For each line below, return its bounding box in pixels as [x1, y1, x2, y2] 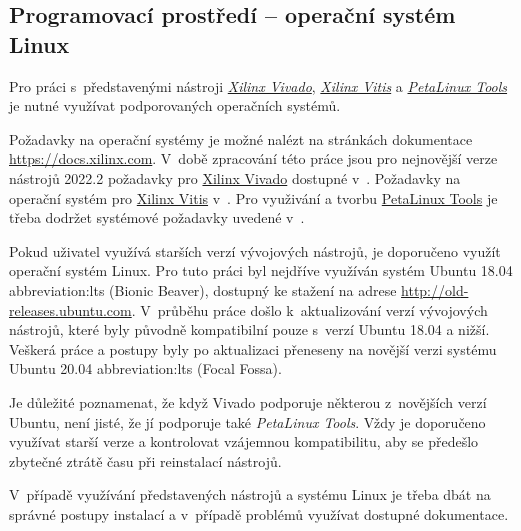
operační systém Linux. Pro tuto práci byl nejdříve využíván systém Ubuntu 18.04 [9, 260, 513, 281]
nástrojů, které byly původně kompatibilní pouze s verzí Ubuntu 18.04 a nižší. [9, 319, 490, 340]
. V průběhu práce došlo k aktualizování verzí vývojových [131, 299, 488, 320]
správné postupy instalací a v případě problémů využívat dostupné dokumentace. [9, 503, 509, 524]
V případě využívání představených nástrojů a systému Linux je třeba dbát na [9, 484, 491, 505]
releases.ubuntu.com [9, 299, 132, 320]
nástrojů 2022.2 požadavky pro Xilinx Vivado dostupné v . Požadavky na [9, 167, 461, 188]
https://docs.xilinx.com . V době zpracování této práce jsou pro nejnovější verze [9, 148, 498, 169]
